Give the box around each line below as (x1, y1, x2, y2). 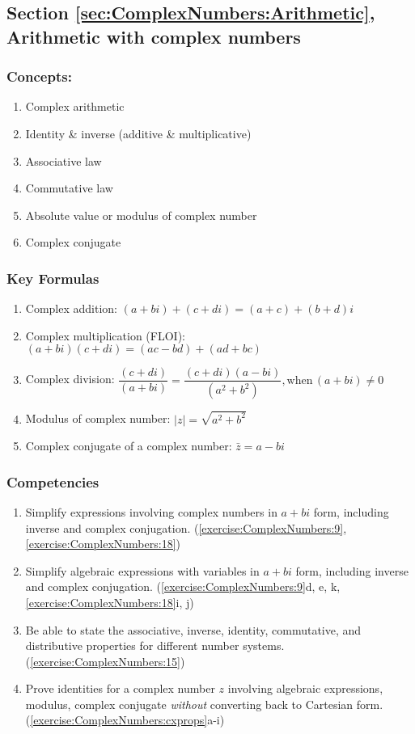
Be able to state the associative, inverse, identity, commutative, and (25, 621, 362, 638)
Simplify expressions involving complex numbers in (25, 503, 277, 520)
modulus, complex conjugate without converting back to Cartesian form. (25, 695, 383, 712)
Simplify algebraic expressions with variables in (25, 562, 260, 579)
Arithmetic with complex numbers (6, 23, 301, 49)
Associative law (25, 152, 102, 169)
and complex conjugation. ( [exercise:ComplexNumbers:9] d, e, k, (25, 578, 341, 595)
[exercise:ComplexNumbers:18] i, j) (25, 593, 194, 610)
